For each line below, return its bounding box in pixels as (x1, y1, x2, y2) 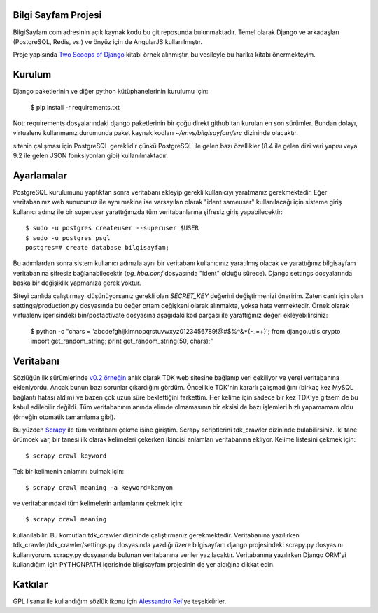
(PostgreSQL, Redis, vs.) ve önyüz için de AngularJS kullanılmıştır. (13, 37, 203, 45)
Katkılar (13, 578, 48, 591)
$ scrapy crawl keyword (25, 451, 107, 460)
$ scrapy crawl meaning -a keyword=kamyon (25, 484, 174, 491)
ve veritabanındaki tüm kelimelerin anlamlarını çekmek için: (13, 499, 183, 507)
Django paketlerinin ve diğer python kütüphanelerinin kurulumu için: (13, 87, 209, 96)
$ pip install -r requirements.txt (30, 103, 120, 111)
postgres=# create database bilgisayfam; (25, 244, 169, 252)
